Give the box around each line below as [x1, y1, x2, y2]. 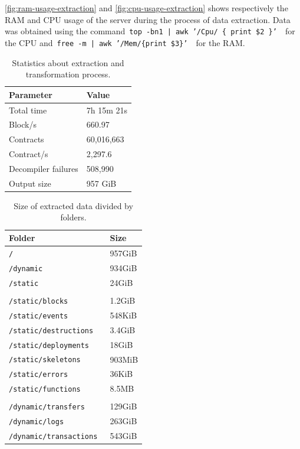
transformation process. [25, 68, 111, 80]
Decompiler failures [9, 162, 78, 174]
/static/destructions [9, 326, 94, 335]
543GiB [110, 430, 137, 442]
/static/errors [9, 370, 68, 379]
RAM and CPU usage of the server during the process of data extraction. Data [5, 13, 291, 25]
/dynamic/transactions [9, 432, 98, 441]
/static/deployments [9, 341, 90, 350]
